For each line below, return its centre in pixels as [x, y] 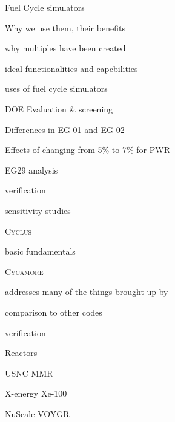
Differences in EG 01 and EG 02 [65, 129]
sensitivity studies [38, 210]
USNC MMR [29, 373]
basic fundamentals [40, 251]
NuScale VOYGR [37, 413]
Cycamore [24, 271]
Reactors [21, 353]
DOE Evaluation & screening [59, 109]
